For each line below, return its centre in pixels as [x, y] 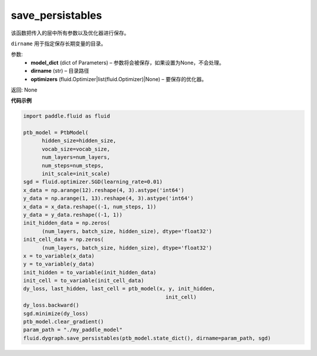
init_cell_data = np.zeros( [63, 240]
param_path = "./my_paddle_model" [73, 330]
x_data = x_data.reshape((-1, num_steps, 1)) [90, 206]
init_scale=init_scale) [76, 174]
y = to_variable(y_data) [59, 264]
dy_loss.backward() [51, 305]
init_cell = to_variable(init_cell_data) [84, 281]
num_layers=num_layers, [76, 157]
